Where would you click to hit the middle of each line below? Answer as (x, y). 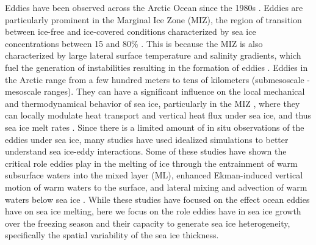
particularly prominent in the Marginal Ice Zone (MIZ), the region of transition (153, 19)
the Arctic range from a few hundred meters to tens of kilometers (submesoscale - (157, 79)
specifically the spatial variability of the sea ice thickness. (112, 235)
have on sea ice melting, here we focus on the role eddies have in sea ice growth (153, 211)
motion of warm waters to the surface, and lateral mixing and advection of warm (156, 187)
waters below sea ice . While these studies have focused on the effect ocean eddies (157, 199)
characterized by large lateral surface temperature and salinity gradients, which (153, 55)
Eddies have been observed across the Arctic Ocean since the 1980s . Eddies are (154, 7)
